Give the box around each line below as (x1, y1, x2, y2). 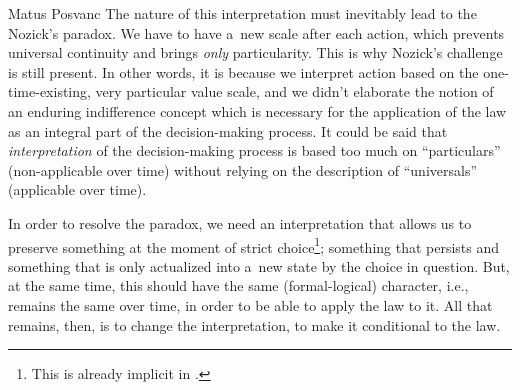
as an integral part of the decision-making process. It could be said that (8, 120, 448, 141)
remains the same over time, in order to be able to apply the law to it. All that (8, 294, 493, 315)
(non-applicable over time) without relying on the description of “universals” (8, 159, 478, 180)
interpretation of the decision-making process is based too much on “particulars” (8, 140, 501, 161)
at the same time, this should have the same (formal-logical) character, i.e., (8, 275, 469, 296)
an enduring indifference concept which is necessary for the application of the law (8, 100, 507, 121)
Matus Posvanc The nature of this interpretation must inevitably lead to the (8, 3, 477, 23)
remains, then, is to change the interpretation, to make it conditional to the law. (8, 314, 501, 335)
